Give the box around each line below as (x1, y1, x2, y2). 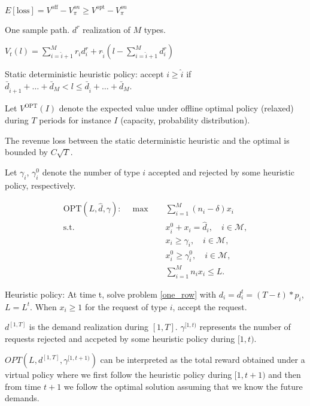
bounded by (5, 146, 48, 158)
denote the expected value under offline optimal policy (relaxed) (59, 102, 294, 114)
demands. (5, 392, 39, 404)
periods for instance (39, 114, 111, 126)
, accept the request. (172, 300, 247, 313)
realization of (83, 23, 130, 35)
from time (5, 380, 41, 392)
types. (144, 23, 166, 35)
